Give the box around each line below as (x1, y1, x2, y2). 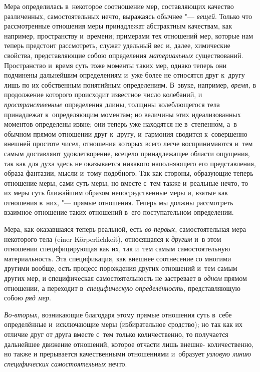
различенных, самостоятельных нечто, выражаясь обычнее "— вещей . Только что (4, 11, 252, 21)
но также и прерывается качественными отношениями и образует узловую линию (4, 348, 251, 359)
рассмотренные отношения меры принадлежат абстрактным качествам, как (4, 21, 232, 31)
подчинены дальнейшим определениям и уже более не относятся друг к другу (4, 70, 245, 80)
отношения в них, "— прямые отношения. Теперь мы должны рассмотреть (4, 197, 233, 207)
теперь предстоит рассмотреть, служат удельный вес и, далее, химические (4, 40, 230, 51)
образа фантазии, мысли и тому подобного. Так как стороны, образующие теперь (4, 168, 253, 178)
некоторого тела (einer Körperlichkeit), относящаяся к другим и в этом (4, 233, 221, 244)
